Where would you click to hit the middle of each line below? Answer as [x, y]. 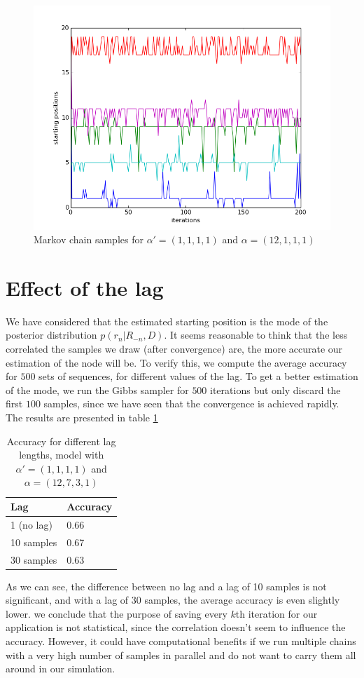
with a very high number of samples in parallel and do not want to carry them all [181, 655]
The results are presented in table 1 [82, 418]
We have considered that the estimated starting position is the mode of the [167, 321]
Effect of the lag [85, 287]
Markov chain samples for [89, 239]
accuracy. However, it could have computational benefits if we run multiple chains [181, 641]
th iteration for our [276, 613]
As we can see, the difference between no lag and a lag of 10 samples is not [166, 586]
